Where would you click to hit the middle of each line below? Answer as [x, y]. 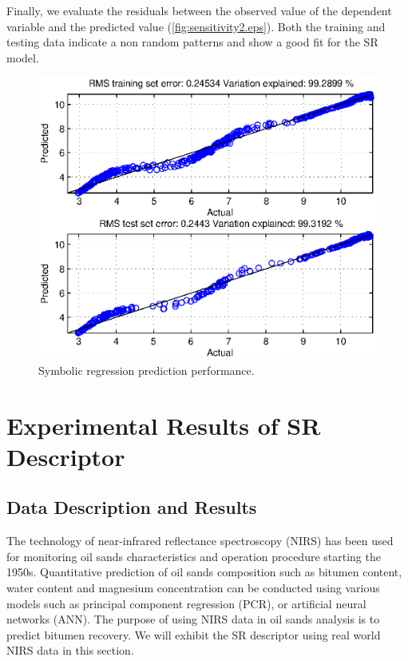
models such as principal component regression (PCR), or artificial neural [186, 603]
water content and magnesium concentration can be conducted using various [193, 588]
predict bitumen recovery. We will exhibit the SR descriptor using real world [194, 634]
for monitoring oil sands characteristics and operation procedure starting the [194, 556]
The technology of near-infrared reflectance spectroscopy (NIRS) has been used [200, 541]
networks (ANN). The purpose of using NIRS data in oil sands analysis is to [193, 619]
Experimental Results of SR [164, 425]
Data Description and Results [132, 507]
